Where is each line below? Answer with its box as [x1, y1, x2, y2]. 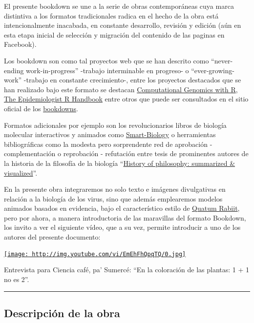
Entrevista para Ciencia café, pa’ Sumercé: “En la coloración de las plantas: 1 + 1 [4, 264, 250, 275]
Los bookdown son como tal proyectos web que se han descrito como [4, 55, 209, 65]
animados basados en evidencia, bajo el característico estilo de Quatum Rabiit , [4, 203, 240, 213]
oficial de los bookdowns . [4, 103, 78, 113]
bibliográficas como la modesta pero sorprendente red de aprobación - [4, 139, 212, 149]
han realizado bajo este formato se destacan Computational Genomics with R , [4, 84, 238, 94]
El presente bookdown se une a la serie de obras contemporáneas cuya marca [4, 1, 234, 11]
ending [4, 65, 24, 75]
